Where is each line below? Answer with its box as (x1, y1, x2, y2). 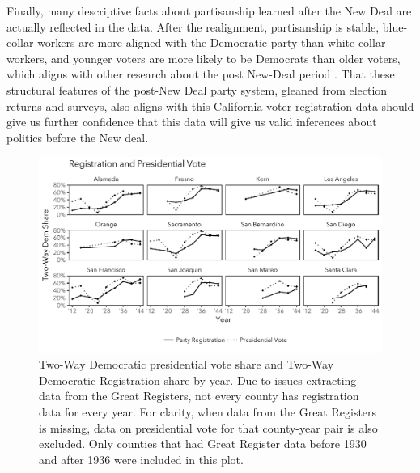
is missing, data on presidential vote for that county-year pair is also (39, 419, 378, 436)
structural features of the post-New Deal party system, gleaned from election (6, 81, 388, 98)
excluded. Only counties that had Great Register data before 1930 (39, 435, 367, 452)
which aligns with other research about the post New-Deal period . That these (6, 65, 395, 82)
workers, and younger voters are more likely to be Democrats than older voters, (6, 49, 401, 66)
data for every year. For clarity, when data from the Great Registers (39, 403, 377, 420)
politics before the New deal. (6, 129, 149, 146)
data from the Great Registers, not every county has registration (39, 387, 359, 404)
